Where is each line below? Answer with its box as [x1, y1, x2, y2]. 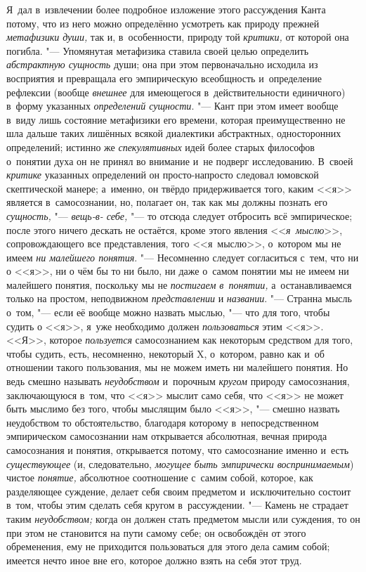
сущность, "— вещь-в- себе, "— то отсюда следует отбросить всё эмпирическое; [6, 208, 353, 223]
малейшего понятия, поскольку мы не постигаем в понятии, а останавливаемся [6, 277, 352, 292]
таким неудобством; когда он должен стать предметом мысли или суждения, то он [6, 511, 360, 526]
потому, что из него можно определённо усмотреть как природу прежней [6, 15, 320, 30]
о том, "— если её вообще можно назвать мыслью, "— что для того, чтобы [6, 305, 330, 320]
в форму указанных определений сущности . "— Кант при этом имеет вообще [6, 98, 339, 113]
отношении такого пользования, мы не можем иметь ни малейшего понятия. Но [6, 360, 348, 375]
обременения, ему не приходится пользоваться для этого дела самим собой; [6, 539, 330, 554]
